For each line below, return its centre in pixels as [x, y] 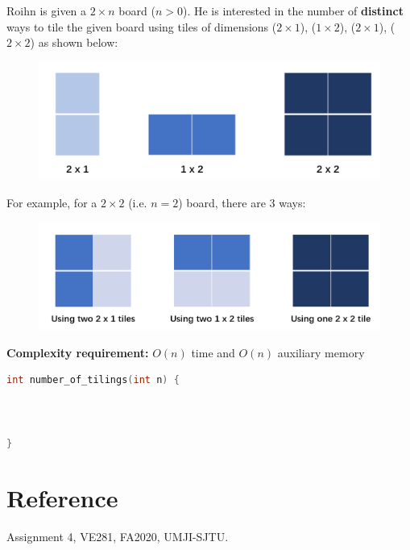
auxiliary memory [321, 352]
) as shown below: [74, 42]
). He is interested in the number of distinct [293, 10]
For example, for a [52, 202]
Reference [62, 498]
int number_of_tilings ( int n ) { [93, 380]
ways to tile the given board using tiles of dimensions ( [142, 26]
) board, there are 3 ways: [242, 202]
